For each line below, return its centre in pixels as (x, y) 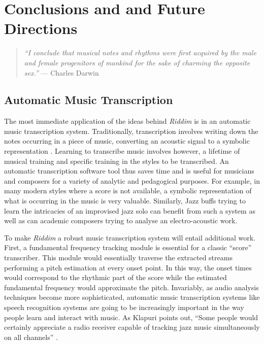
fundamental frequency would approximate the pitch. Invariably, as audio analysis (131, 287)
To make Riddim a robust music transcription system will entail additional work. (130, 237)
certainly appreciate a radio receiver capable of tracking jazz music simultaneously (132, 327)
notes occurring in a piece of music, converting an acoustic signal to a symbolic (127, 141)
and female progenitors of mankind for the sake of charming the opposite (137, 62)
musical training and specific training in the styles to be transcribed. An (117, 161)
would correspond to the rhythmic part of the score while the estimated (115, 277)
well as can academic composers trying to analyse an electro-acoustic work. (121, 220)
